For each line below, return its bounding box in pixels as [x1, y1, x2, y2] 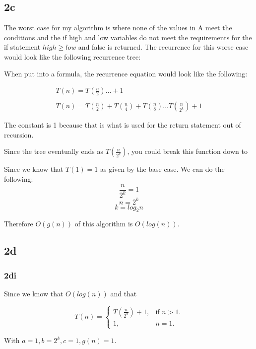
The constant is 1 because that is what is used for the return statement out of [4, 120, 241, 130]
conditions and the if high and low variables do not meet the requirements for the [4, 32, 252, 42]
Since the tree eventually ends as [4, 146, 104, 156]
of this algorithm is [74, 218, 133, 229]
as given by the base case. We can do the [100, 164, 225, 174]
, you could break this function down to [127, 146, 248, 156]
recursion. [4, 129, 34, 140]
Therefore [4, 218, 33, 229]
